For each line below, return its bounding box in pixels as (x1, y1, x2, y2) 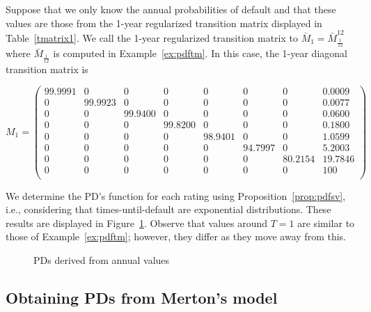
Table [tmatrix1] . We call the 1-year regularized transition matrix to (6, 30, 298, 45)
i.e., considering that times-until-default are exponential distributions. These (6, 202, 331, 217)
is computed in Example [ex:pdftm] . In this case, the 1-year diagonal (53, 46, 347, 61)
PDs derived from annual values (33, 253, 170, 267)
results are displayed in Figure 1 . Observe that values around (6, 215, 268, 230)
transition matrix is (6, 61, 88, 76)
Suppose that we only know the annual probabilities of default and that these (6, 2, 336, 16)
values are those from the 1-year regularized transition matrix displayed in (6, 15, 322, 30)
